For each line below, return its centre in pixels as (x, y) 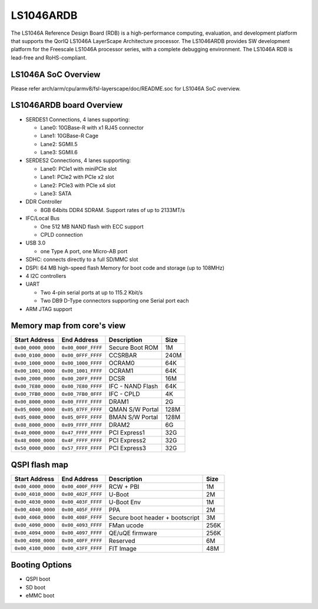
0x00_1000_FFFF (82, 363)
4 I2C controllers (46, 276)
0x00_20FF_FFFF (82, 378)
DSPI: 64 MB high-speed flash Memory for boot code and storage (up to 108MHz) (125, 267)
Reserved (122, 541)
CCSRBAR (123, 355)
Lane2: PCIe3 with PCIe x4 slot (78, 185)
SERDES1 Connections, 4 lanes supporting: (78, 119)
